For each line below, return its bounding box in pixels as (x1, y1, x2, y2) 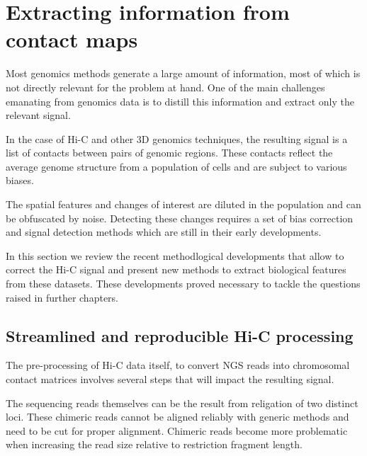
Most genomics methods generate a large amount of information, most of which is (6, 66, 361, 81)
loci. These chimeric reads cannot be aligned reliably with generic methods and (6, 409, 349, 424)
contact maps (6, 25, 138, 54)
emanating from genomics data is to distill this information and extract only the (6, 93, 355, 108)
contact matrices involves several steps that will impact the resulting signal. (6, 372, 334, 387)
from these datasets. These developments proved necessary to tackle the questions (6, 276, 361, 291)
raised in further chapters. (6, 290, 118, 304)
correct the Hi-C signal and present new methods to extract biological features (6, 262, 346, 277)
